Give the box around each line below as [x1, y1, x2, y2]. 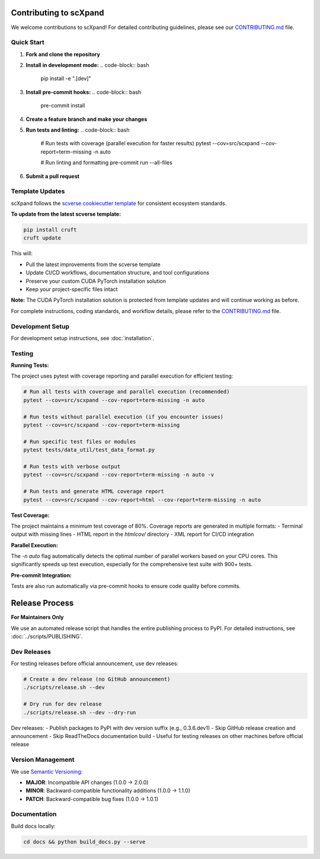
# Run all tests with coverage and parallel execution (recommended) [23, 388, 230, 395]
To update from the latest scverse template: [11, 210, 121, 218]
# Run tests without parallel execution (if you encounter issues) [23, 413, 224, 420]
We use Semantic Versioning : [11, 768, 83, 775]
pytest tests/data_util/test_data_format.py [23, 446, 155, 454]
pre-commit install [40, 102, 85, 109]
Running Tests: [11, 362, 49, 369]
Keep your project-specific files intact [25, 286, 118, 293]
